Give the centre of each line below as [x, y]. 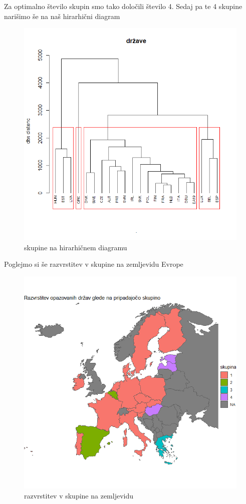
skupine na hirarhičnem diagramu [76, 247]
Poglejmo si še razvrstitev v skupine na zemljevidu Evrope [94, 264]
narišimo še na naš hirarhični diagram [62, 16]
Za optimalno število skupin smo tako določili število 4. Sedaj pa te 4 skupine [123, 6]
